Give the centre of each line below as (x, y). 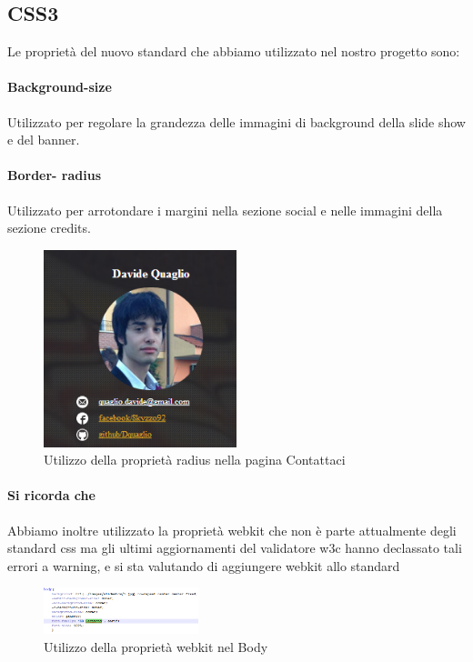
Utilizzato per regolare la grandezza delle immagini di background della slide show (236, 121)
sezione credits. (49, 228)
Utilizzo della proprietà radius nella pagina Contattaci (195, 460)
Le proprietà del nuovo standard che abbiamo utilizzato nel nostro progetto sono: (234, 51)
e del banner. (44, 140)
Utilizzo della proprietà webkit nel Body (156, 646)
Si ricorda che (51, 495)
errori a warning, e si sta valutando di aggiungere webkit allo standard (204, 565)
